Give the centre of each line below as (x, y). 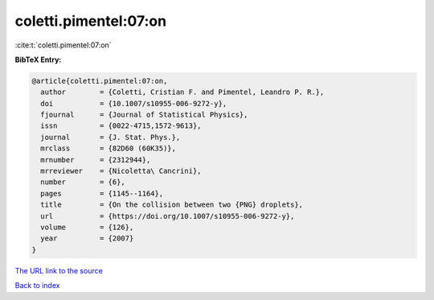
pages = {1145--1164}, (102, 193)
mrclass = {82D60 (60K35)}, (108, 148)
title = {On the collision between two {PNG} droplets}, (172, 205)
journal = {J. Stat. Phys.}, (111, 137)
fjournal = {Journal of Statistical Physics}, (144, 115)
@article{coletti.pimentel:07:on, (100, 81)
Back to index (37, 286)
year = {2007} (87, 238)
